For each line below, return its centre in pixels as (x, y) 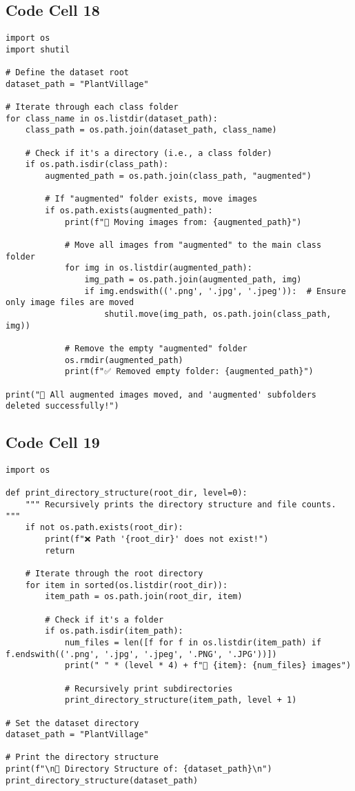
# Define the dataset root (67, 73)
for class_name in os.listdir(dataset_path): (112, 118)
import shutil (38, 49)
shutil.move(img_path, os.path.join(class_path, (218, 314)
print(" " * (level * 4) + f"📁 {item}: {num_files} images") (208, 666)
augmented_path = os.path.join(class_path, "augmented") (178, 176)
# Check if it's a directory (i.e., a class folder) (149, 153)
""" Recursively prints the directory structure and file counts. (181, 505)
